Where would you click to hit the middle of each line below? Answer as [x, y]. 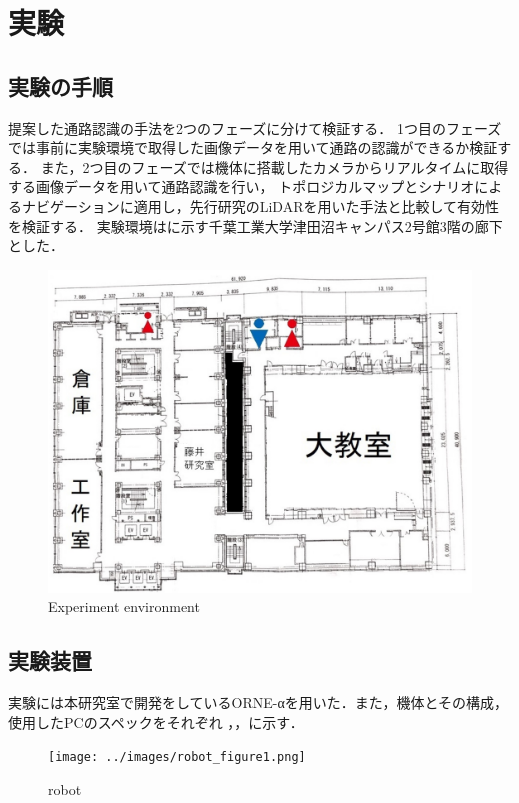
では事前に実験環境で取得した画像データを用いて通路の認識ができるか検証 [253, 147]
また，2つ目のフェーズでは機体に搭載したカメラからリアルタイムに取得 [274, 166]
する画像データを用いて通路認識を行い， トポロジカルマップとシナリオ [241, 186]
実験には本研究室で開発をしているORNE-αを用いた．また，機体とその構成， [258, 702]
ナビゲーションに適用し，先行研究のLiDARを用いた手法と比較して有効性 [260, 205]
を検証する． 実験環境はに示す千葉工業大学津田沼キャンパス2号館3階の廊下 [255, 225]
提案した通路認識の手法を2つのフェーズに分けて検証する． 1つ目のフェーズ [255, 127]
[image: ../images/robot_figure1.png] [177, 757]
